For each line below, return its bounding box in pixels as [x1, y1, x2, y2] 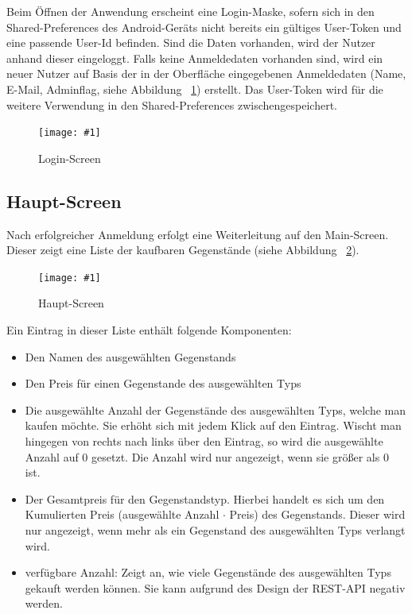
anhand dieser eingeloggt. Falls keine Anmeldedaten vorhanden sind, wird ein [6, 49, 383, 66]
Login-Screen [38, 149, 101, 166]
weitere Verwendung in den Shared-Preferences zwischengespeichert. [6, 96, 337, 113]
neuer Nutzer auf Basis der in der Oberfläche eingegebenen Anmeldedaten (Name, [6, 65, 406, 82]
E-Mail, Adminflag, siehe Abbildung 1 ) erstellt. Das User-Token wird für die [6, 80, 383, 97]
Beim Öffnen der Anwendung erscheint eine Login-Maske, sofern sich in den [6, 3, 375, 19]
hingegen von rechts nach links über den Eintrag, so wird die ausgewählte [25, 433, 383, 450]
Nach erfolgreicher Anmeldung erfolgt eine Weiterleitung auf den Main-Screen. [6, 226, 389, 242]
